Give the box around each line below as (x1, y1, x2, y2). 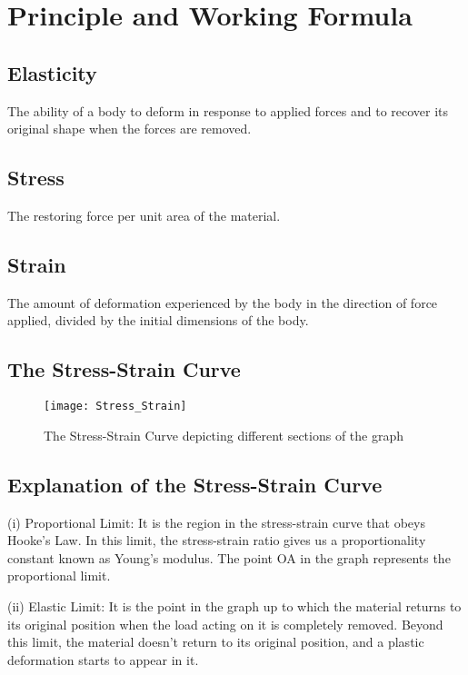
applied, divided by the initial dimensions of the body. (7, 311, 309, 330)
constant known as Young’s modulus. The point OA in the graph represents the (7, 548, 451, 567)
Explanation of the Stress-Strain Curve (7, 470, 383, 498)
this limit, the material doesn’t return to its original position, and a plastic (7, 632, 424, 651)
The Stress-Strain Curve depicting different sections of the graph (44, 425, 404, 444)
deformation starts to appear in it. (7, 650, 199, 669)
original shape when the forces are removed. (7, 119, 252, 138)
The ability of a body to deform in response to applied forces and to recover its (7, 101, 449, 120)
